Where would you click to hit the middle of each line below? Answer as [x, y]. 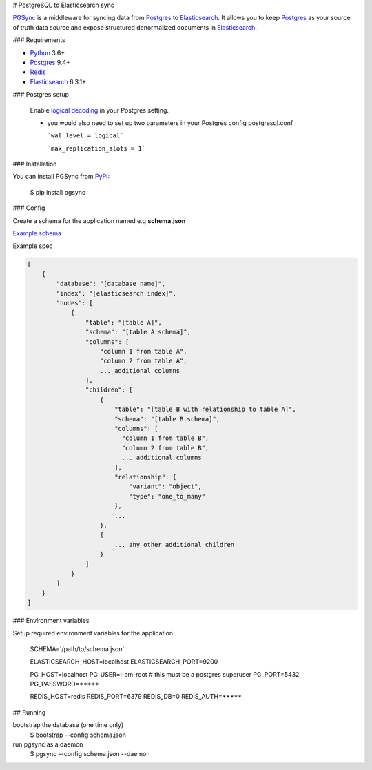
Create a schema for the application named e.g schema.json [99, 220]
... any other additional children [174, 545]
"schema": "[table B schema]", [167, 419]
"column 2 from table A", [144, 361]
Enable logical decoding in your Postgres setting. [99, 110]
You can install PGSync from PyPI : [61, 177]
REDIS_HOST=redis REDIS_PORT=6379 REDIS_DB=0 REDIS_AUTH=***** [136, 697]
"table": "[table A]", [123, 322]
